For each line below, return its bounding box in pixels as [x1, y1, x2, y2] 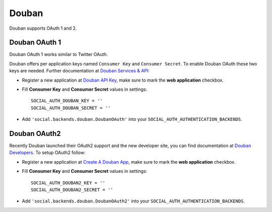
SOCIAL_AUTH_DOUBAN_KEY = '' [31, 98, 103, 104]
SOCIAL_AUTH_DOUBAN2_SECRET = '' [31, 187, 113, 193]
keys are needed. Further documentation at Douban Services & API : [9, 68, 150, 74]
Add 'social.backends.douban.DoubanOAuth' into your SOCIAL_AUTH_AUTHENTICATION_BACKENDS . [22, 116, 243, 122]
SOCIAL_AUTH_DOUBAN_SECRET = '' [31, 105, 111, 111]
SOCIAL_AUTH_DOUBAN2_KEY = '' [31, 180, 106, 186]
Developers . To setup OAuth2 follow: [9, 150, 86, 156]
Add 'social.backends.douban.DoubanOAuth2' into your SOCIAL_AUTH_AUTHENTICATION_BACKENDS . [22, 198, 245, 204]
